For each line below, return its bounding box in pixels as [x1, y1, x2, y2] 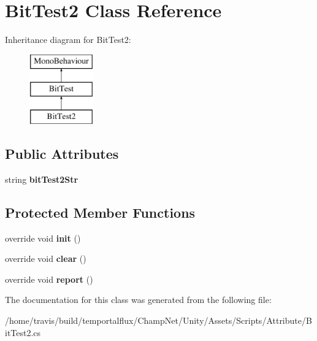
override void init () [5, 231, 81, 244]
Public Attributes [5, 144, 119, 163]
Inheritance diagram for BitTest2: [5, 33, 131, 46]
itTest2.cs [5, 326, 41, 339]
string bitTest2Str [5, 172, 78, 185]
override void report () [5, 272, 93, 285]
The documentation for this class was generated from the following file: [5, 293, 272, 306]
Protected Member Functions [5, 202, 196, 221]
